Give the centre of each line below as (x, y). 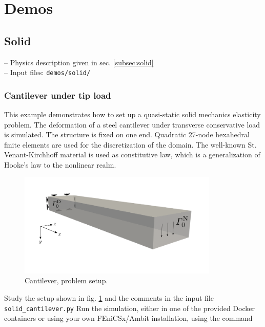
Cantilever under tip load (58, 95)
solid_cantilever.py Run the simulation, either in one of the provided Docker (129, 308)
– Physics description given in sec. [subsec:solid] (79, 62)
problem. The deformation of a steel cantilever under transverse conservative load (132, 124)
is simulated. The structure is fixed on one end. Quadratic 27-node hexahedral (127, 134)
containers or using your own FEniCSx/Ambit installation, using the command (128, 318)
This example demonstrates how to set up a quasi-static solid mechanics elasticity (132, 114)
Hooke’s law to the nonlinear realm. (60, 165)
